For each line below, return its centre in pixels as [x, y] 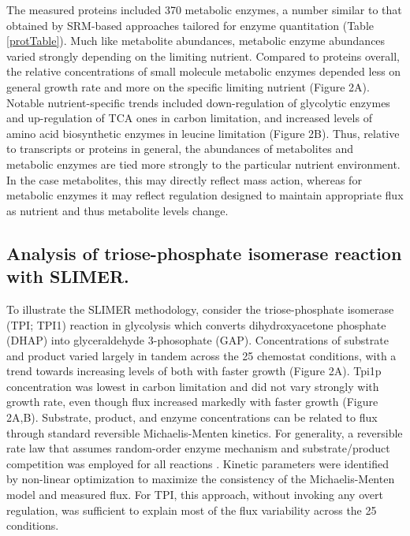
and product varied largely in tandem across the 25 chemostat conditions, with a [201, 355]
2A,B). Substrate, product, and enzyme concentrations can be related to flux [192, 417]
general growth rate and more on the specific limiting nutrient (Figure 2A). [188, 86]
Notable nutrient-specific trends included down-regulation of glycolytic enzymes [198, 102]
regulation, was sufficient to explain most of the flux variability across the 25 [192, 510]
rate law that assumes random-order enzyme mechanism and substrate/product [198, 448]
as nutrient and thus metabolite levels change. [117, 210]
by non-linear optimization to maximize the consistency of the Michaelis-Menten [201, 479]
